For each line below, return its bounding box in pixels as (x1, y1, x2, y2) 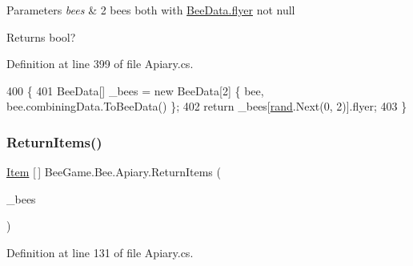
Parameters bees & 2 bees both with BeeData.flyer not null (6, 2, 295, 18)
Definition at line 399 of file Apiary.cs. (6, 55, 194, 72)
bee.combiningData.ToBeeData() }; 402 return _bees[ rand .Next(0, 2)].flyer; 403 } (6, 98, 407, 115)
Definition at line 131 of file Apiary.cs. (6, 244, 194, 260)
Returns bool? (6, 28, 76, 45)
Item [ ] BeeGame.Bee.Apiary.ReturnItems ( (6, 163, 221, 180)
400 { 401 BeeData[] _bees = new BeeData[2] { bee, (6, 82, 264, 99)
